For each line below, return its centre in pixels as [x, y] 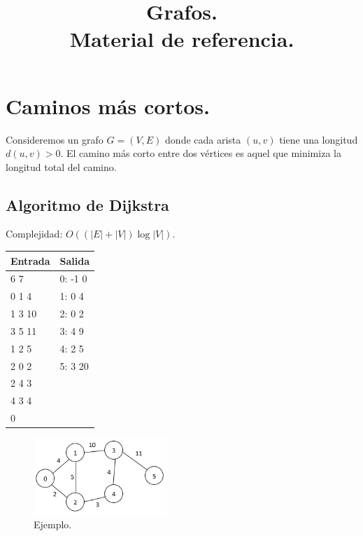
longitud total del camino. [61, 166]
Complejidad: [34, 234]
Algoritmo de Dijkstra [87, 204]
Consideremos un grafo [55, 139]
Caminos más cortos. [108, 105]
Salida [75, 260]
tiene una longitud [319, 139]
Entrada [30, 260]
